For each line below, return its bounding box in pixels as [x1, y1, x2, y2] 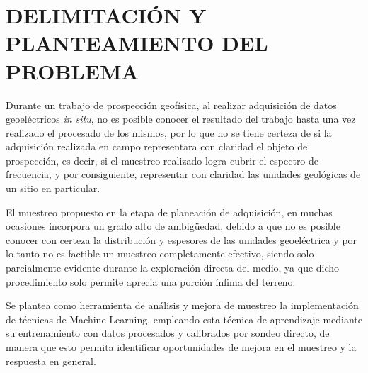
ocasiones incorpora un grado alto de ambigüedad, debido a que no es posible [6, 218, 340, 233]
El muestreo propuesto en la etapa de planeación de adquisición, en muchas [6, 204, 333, 219]
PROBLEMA [6, 56, 139, 85]
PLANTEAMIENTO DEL [6, 28, 268, 57]
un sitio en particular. [6, 181, 100, 196]
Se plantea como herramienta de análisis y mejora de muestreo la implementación [6, 298, 359, 313]
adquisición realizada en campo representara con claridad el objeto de [6, 139, 308, 154]
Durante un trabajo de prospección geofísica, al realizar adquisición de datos [6, 97, 337, 112]
